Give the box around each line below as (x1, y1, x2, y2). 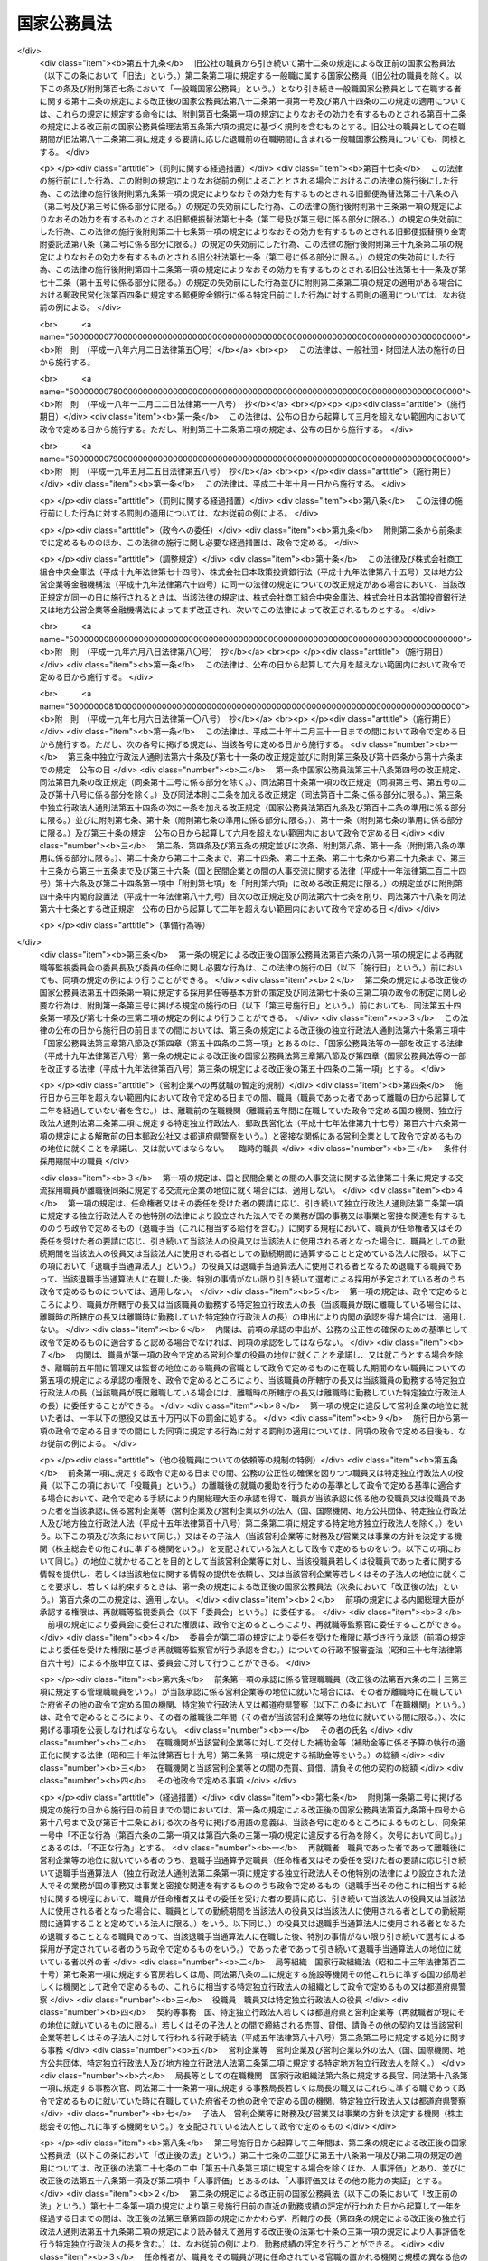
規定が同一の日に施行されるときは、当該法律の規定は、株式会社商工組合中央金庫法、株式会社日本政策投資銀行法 (46, 591, 467, 602)
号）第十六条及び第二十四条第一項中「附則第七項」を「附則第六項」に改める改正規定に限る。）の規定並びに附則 (39, 878, 455, 889)
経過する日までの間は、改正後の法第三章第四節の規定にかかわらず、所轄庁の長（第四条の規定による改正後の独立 (39, 2213, 458, 2224)
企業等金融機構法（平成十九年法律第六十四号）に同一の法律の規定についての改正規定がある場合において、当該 (46, 579, 458, 590)
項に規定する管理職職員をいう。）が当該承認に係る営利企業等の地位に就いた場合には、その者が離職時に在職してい (39, 1687, 463, 1698)
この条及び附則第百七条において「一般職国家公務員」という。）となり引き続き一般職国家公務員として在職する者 (46, 82, 462, 94)
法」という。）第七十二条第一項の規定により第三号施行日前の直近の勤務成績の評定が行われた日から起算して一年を (39, 2200, 462, 2211)
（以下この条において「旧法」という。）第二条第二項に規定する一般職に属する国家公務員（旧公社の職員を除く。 (39, 71, 455, 81)
